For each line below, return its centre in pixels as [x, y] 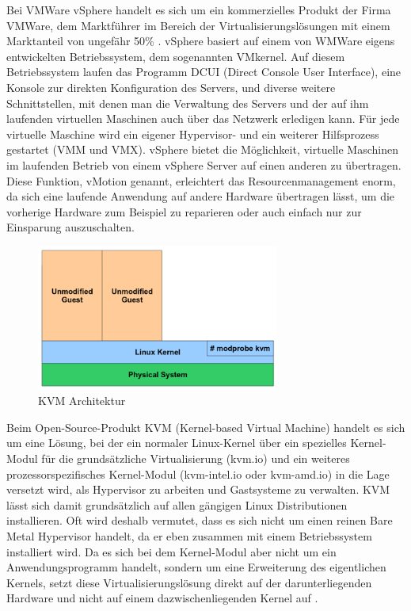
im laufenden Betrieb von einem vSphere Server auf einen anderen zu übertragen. [204, 164]
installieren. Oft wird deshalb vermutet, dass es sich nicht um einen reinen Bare [200, 520]
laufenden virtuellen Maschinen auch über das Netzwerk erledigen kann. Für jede [203, 118]
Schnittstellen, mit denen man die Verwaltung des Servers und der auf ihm [188, 103]
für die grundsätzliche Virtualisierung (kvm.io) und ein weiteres [196, 458]
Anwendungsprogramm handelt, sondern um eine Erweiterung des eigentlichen [196, 567]
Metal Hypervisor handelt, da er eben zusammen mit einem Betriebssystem [189, 535]
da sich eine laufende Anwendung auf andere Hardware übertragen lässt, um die [201, 196]
